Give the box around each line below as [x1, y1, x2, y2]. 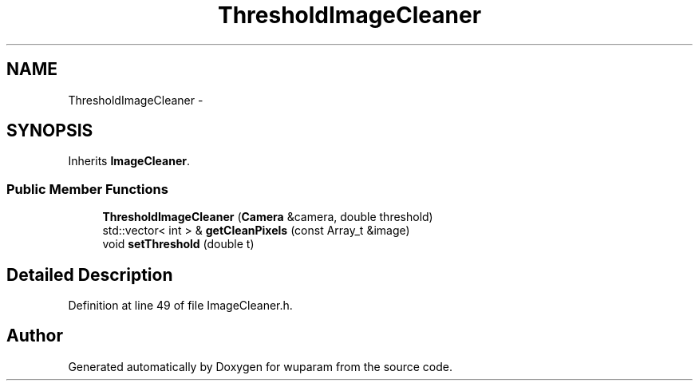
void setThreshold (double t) [102, 237, 255, 251]
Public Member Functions [6, 180, 168, 197]
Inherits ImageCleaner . [68, 154, 191, 168]
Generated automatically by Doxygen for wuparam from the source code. [68, 359, 453, 373]
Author [6, 326, 63, 346]
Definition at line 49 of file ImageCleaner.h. [68, 298, 293, 313]
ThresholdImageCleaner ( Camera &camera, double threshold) [102, 210, 433, 224]
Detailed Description [6, 264, 173, 285]
